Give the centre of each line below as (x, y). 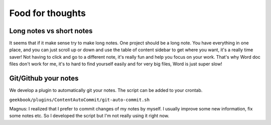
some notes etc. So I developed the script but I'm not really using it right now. (89, 116)
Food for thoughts (48, 13)
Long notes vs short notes (51, 31)
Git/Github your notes (44, 79)
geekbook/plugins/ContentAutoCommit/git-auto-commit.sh (80, 100)
